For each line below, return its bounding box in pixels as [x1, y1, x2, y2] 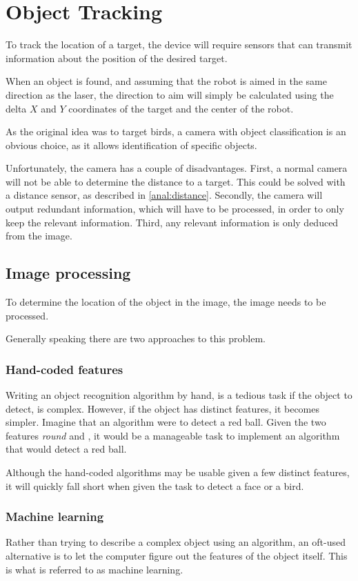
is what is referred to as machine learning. [6, 562, 183, 576]
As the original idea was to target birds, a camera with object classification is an [6, 124, 346, 139]
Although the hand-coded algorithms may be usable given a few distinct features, [6, 465, 350, 480]
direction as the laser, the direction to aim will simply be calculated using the [6, 87, 334, 101]
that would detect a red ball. [6, 442, 127, 456]
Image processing [6, 262, 131, 284]
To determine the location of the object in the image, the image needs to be [6, 295, 326, 309]
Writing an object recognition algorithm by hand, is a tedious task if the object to [6, 388, 352, 402]
